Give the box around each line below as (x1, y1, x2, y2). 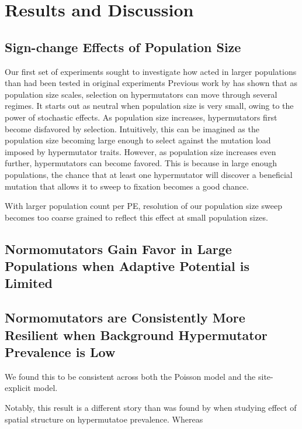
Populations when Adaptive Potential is (5, 257, 250, 275)
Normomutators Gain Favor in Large (5, 239, 232, 258)
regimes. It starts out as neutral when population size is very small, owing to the (5, 99, 294, 112)
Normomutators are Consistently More (5, 308, 245, 327)
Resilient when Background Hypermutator (5, 325, 268, 344)
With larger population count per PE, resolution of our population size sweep (5, 200, 282, 212)
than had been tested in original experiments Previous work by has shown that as (5, 77, 297, 89)
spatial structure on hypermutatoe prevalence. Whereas (5, 413, 203, 425)
